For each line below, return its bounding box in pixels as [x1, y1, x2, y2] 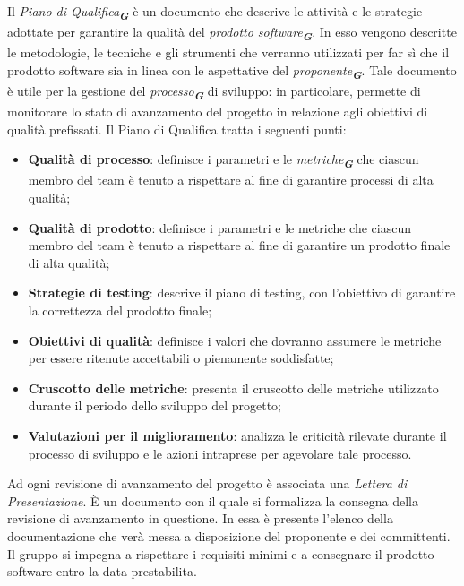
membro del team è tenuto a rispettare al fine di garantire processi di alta [28, 170, 434, 189]
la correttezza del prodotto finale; [28, 300, 212, 319]
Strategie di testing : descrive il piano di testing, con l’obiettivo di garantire [28, 283, 456, 302]
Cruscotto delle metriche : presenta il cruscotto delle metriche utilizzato [28, 378, 439, 397]
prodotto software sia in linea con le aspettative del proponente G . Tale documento [7, 60, 457, 82]
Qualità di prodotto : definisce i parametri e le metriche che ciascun [28, 218, 412, 237]
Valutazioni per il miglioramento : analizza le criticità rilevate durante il [28, 426, 447, 444]
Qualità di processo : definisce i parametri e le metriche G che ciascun [28, 150, 419, 172]
